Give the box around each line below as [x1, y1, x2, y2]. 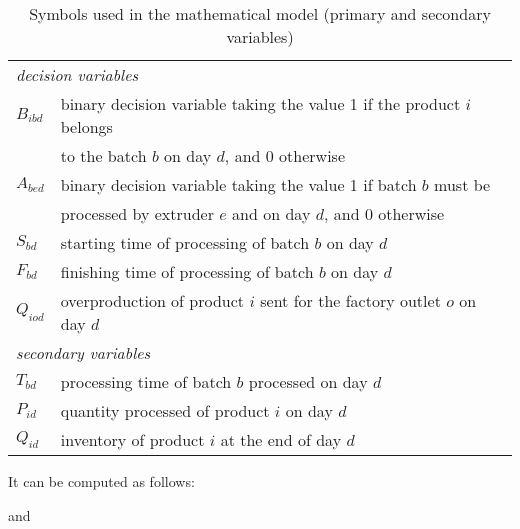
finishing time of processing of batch [60, 260, 314, 283]
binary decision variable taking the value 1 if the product [60, 92, 461, 115]
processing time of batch [60, 370, 232, 393]
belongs [60, 115, 113, 138]
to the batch [60, 144, 147, 167]
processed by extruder [60, 202, 214, 225]
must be [434, 173, 491, 196]
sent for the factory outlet [260, 289, 441, 312]
